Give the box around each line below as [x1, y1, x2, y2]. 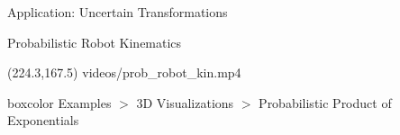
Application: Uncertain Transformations [7, 3, 228, 21]
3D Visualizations [136, 93, 234, 112]
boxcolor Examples [7, 93, 112, 112]
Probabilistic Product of [259, 93, 392, 112]
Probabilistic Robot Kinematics [7, 32, 182, 51]
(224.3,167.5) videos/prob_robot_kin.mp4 [7, 63, 241, 82]
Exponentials [7, 111, 79, 130]
